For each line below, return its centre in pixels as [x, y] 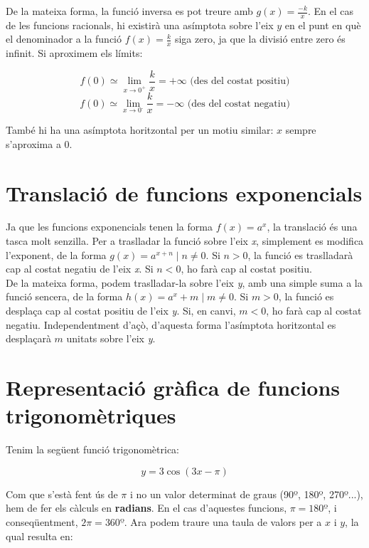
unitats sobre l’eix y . [111, 338]
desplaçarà [28, 338]
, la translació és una [312, 227]
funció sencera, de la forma [64, 296]
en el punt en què [323, 25]
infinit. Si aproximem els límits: [74, 53]
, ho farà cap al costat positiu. [246, 269]
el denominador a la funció [64, 39]
